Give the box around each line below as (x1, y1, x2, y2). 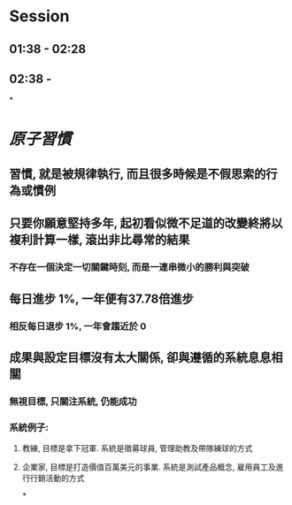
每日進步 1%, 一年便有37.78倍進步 (9, 291, 194, 306)
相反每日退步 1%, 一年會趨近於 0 (9, 320, 147, 333)
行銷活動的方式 (29, 473, 85, 484)
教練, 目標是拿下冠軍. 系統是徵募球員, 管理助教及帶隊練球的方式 (21, 443, 253, 454)
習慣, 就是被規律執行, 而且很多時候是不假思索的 (9, 166, 266, 181)
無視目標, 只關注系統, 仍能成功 (9, 395, 137, 408)
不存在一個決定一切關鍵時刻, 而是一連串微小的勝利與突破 (9, 261, 250, 273)
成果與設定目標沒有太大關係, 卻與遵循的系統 (9, 349, 249, 364)
